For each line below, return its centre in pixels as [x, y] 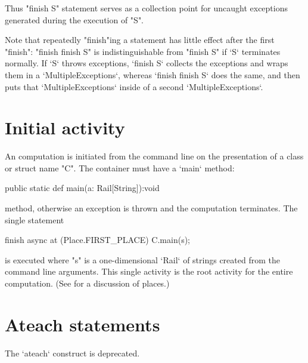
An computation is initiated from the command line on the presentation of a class [154, 156]
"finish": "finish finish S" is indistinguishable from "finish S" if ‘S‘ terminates [143, 51]
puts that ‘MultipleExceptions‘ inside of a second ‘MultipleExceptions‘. [134, 86]
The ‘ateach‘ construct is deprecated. [72, 353]
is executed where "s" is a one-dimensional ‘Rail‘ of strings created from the [142, 259]
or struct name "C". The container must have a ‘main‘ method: [120, 167]
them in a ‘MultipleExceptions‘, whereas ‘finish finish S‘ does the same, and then [153, 74]
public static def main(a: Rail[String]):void [82, 188]
